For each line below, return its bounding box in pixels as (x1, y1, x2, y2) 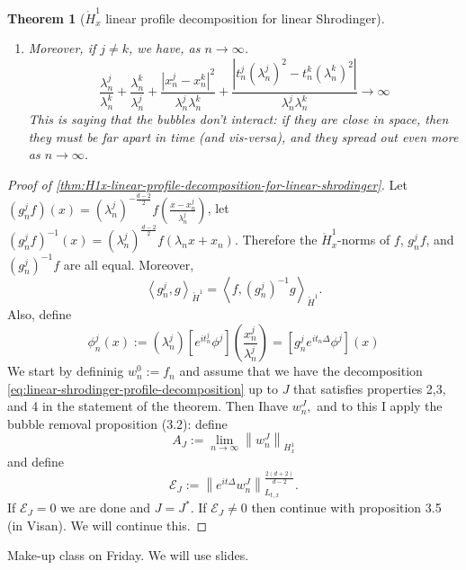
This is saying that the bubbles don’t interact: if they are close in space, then (28, 110, 449, 129)
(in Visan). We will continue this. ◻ (7, 515, 208, 534)
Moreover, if (28, 39, 96, 58)
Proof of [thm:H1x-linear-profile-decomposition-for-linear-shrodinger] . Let (7, 174, 408, 193)
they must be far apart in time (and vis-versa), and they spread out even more (28, 127, 459, 146)
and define (7, 451, 65, 470)
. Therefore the (234, 230, 318, 249)
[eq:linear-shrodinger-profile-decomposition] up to (7, 379, 278, 397)
